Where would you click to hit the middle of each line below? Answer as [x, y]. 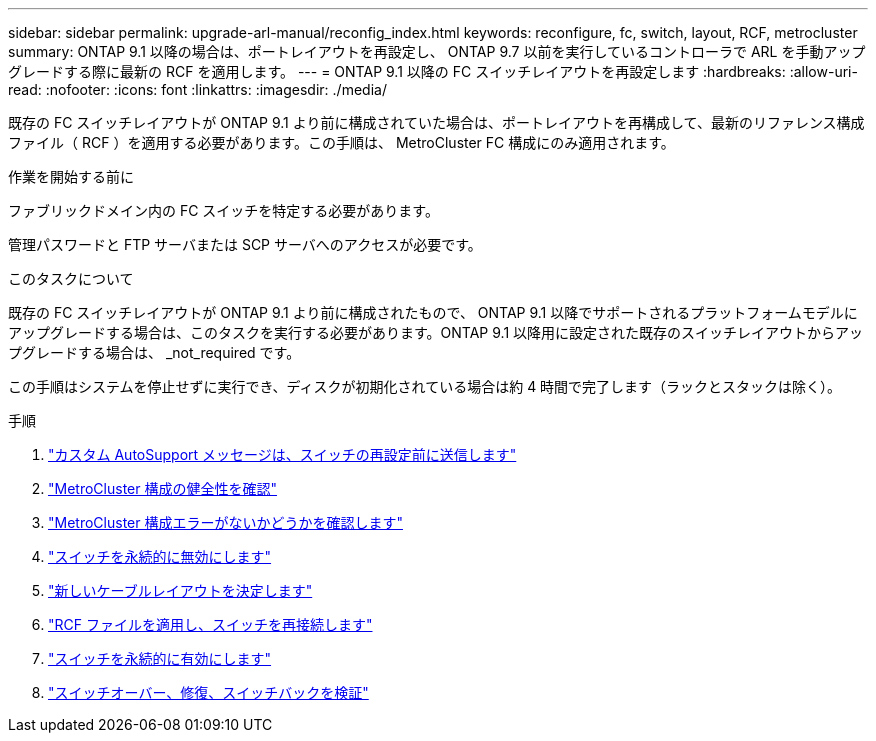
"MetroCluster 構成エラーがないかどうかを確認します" [225, 522]
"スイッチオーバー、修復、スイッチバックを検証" [208, 692]
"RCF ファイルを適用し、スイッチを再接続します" [210, 624]
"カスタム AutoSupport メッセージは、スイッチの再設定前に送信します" [282, 454]
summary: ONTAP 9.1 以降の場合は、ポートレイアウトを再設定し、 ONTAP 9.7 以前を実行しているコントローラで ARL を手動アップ [437, 51]
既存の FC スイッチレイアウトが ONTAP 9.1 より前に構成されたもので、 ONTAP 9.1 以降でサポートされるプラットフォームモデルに [433, 312]
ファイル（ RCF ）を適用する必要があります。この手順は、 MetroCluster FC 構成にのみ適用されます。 [341, 142]
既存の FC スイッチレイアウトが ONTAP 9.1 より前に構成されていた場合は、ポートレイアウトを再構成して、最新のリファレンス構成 [436, 122]
